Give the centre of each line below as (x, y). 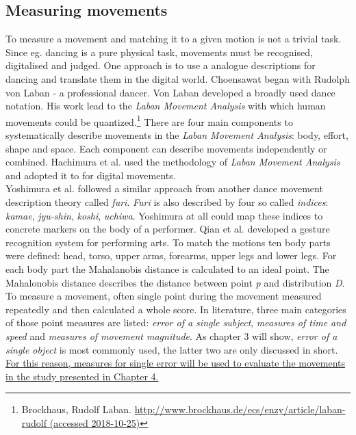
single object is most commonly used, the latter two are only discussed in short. (172, 349)
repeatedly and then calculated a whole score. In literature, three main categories (176, 309)
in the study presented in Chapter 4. (82, 376)
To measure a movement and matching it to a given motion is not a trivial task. (174, 39)
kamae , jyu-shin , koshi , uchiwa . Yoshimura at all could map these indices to (164, 215)
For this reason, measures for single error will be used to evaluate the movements (176, 363)
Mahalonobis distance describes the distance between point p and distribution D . (175, 282)
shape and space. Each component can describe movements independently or (166, 148)
